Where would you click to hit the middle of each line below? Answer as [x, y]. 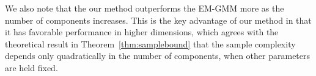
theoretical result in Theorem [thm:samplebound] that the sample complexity [150, 43]
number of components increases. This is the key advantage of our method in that [158, 20]
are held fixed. [31, 67]
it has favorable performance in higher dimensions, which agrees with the [142, 32]
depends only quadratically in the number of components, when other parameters [158, 56]
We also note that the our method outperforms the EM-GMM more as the [145, 8]
